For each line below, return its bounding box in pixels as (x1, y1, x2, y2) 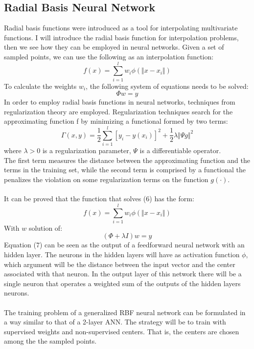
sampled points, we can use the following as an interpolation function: (4, 51, 214, 61)
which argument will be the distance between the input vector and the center (4, 259, 235, 269)
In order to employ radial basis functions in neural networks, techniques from (4, 97, 235, 107)
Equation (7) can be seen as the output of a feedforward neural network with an (4, 240, 245, 250)
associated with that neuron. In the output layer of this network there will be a (4, 268, 242, 279)
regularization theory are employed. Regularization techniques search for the (4, 106, 233, 116)
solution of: (28, 222, 63, 233)
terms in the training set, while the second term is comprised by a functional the (4, 164, 246, 175)
